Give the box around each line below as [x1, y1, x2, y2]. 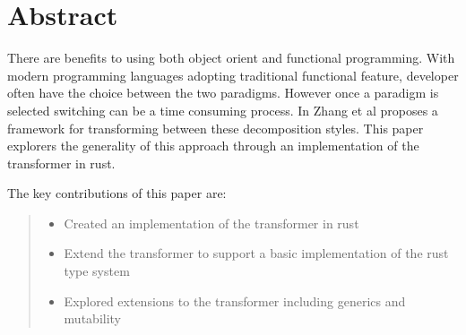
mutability [64, 309, 121, 328]
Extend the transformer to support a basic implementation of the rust [64, 244, 449, 262]
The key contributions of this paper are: [7, 184, 227, 202]
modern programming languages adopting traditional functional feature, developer [7, 65, 459, 84]
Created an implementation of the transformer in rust [64, 213, 359, 232]
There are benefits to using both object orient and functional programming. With [7, 48, 455, 67]
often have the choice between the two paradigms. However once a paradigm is [7, 83, 439, 102]
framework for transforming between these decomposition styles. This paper [7, 118, 424, 137]
